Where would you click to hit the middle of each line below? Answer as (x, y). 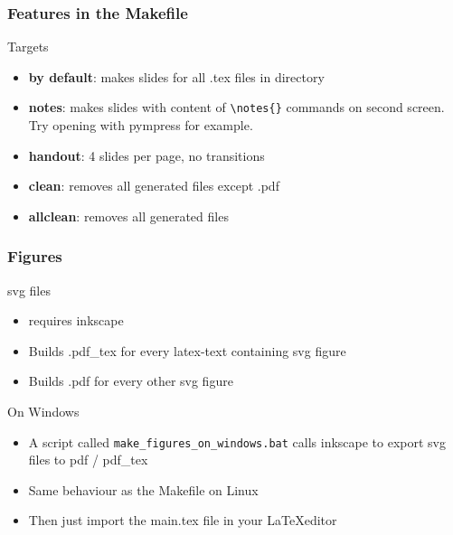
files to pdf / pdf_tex (88, 460)
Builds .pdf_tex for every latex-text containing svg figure (187, 350)
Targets (28, 47)
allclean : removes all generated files (128, 216)
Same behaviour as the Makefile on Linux (143, 489)
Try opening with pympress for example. (141, 125)
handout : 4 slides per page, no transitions (146, 155)
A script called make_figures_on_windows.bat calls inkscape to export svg (237, 441)
